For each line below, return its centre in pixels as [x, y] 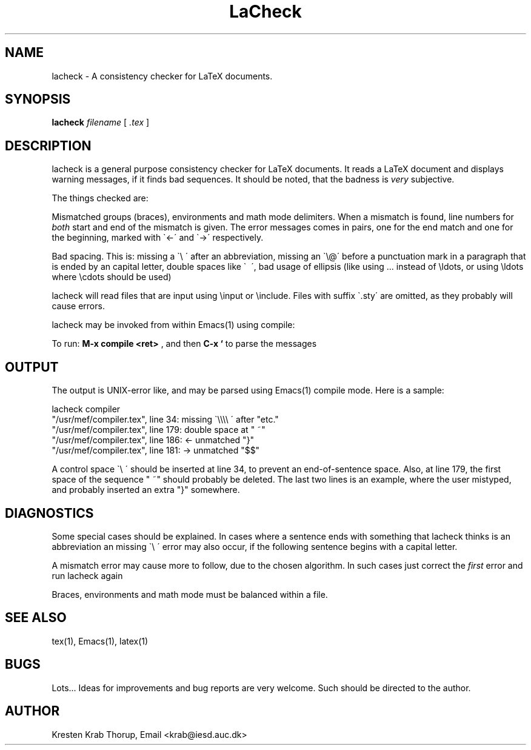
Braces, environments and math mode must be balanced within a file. [190, 594]
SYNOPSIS [38, 99]
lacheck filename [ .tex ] [101, 122]
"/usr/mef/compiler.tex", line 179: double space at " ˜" [159, 430]
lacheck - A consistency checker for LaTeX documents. [162, 76]
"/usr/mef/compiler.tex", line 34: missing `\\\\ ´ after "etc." [165, 420]
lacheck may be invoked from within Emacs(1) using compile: [173, 325]
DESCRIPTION [48, 146]
